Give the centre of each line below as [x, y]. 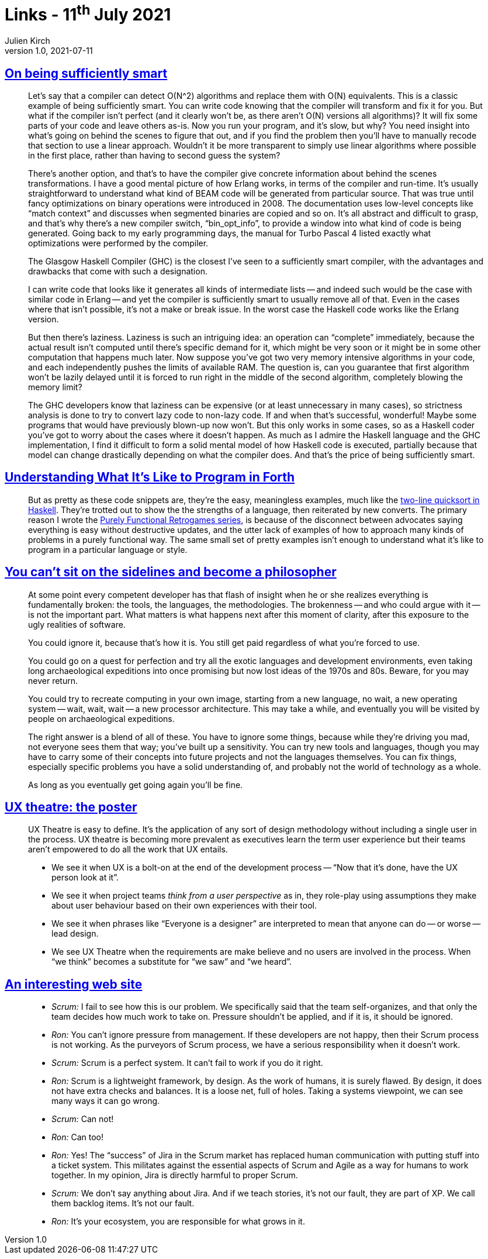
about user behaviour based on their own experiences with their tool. [184, 906]
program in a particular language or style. [108, 549]
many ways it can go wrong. [106, 1101]
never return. [53, 680]
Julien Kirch [27, 41]
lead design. [75, 934]
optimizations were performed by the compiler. [118, 243]
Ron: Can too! [78, 1137]
